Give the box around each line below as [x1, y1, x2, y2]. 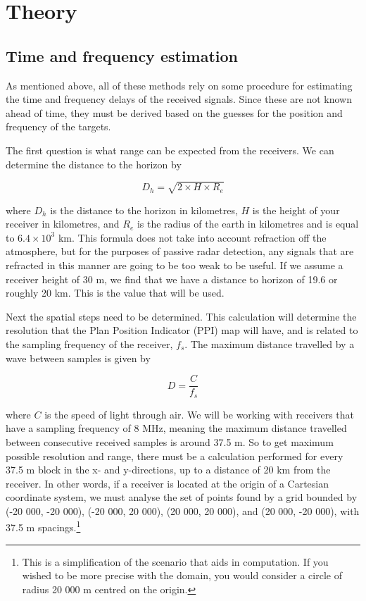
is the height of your [252, 202, 340, 217]
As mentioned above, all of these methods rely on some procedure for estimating [6, 78, 353, 92]
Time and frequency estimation [6, 44, 239, 66]
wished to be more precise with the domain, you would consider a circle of [22, 568, 342, 583]
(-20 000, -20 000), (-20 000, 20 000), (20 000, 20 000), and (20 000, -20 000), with [6, 503, 360, 518]
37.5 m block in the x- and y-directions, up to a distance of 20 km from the [6, 462, 331, 477]
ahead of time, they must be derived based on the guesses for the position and [6, 105, 343, 120]
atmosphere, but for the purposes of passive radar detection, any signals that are [6, 244, 354, 259]
